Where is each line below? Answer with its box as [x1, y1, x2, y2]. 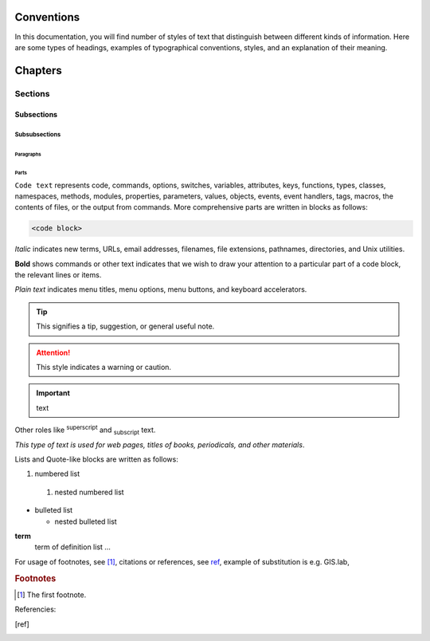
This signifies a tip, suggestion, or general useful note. [36, 321, 215, 331]
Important [36, 388, 71, 398]
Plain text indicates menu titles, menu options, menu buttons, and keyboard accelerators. [14, 285, 307, 294]
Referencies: [14, 604, 57, 614]
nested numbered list [54, 487, 124, 497]
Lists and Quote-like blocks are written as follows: [14, 454, 178, 464]
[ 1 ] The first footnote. [17, 590, 87, 600]
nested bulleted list [54, 517, 117, 526]
